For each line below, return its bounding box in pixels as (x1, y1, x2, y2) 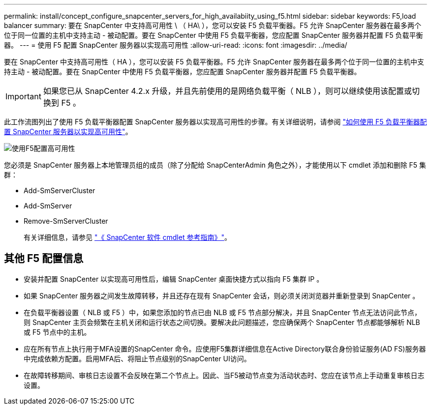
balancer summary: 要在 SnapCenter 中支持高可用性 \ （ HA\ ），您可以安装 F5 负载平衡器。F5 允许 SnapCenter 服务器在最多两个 (4, 21, 421, 29)
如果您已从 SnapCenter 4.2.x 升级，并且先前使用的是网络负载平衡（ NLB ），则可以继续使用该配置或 (43, 86, 412, 96)
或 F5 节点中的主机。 (24, 327, 91, 336)
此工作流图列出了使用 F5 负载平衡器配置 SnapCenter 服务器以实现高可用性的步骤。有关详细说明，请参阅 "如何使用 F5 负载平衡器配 (4, 117, 427, 126)
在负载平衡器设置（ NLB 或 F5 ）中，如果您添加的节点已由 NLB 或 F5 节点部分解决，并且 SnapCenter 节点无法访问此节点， (24, 308, 421, 317)
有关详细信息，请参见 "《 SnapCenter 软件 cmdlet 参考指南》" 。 (24, 233, 231, 241)
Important (5, 91, 41, 101)
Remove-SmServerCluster (24, 217, 108, 225)
